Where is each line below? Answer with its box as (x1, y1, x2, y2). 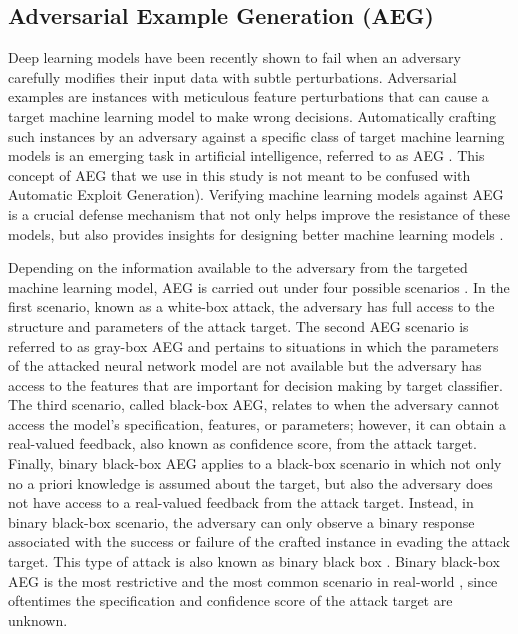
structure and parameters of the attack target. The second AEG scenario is (8, 315, 469, 336)
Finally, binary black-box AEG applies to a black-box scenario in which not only (8, 453, 502, 474)
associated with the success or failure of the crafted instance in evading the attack (8, 531, 510, 552)
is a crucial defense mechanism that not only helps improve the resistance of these (8, 203, 510, 224)
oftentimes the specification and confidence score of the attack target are (8, 590, 453, 611)
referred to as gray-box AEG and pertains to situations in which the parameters (8, 335, 499, 356)
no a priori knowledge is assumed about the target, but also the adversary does (8, 472, 493, 493)
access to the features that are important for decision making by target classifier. (8, 374, 503, 395)
